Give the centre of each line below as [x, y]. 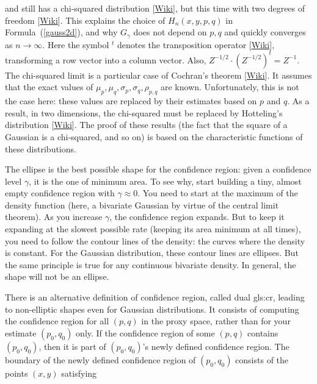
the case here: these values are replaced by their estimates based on [131, 101]
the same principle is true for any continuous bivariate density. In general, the [151, 264]
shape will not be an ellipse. [57, 276]
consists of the [262, 359]
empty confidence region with [60, 193]
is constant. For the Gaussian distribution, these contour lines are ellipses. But [152, 253]
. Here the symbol [76, 44]
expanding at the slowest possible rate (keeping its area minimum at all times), [153, 229]
